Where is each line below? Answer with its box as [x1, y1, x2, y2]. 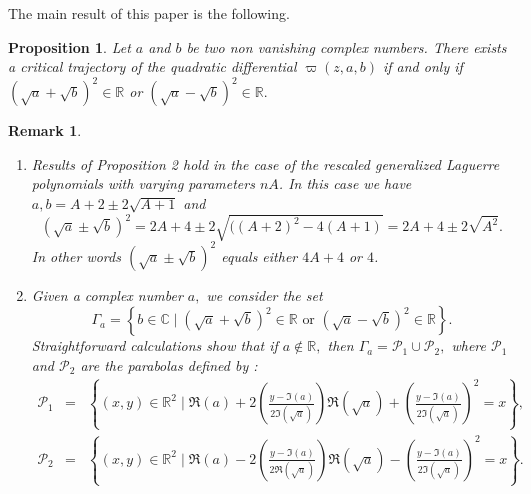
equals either [221, 245, 298, 266]
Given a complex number [31, 284, 183, 305]
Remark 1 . [8, 120, 82, 141]
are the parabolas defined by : [80, 354, 258, 375]
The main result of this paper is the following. [8, 3, 290, 23]
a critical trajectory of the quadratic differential [8, 56, 297, 77]
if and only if [382, 56, 463, 77]
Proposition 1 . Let [8, 36, 131, 57]
